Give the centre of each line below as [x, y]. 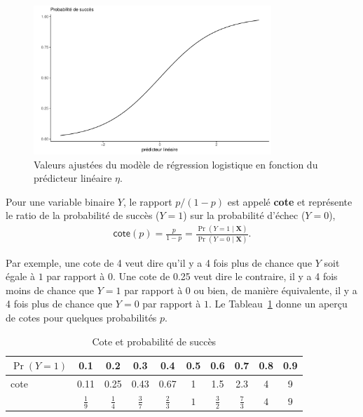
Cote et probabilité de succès [154, 341]
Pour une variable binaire [60, 201]
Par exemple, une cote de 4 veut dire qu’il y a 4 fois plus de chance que [159, 262]
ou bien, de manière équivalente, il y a [275, 290]
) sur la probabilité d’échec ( [244, 215]
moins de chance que [50, 290]
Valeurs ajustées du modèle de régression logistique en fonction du [176, 164]
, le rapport [148, 201]
